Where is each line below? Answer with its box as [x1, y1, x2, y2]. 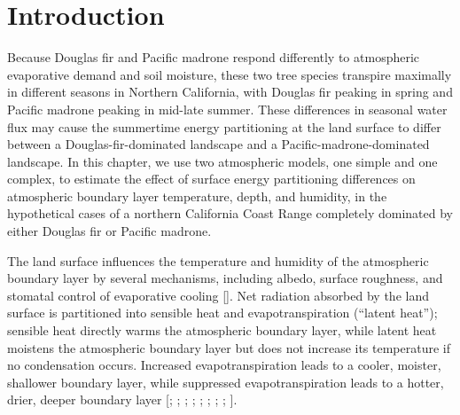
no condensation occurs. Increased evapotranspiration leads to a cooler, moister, [7, 356, 441, 374]
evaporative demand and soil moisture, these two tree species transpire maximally [7, 65, 452, 83]
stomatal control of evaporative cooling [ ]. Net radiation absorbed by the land [7, 286, 429, 304]
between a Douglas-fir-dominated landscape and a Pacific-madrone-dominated [7, 135, 430, 153]
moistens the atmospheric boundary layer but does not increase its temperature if [7, 338, 451, 356]
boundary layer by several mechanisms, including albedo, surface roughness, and [7, 269, 443, 287]
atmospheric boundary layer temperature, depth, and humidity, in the [7, 186, 387, 205]
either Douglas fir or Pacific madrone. [7, 222, 212, 240]
